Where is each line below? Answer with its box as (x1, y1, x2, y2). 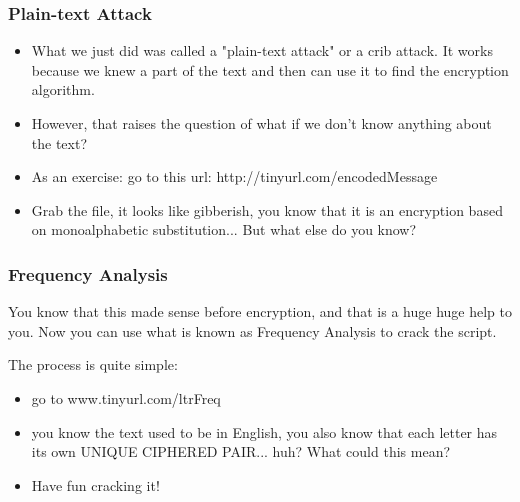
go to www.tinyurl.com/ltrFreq (31, 387, 221, 408)
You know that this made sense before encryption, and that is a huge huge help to (8, 301, 512, 322)
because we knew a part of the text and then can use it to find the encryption (31, 59, 509, 80)
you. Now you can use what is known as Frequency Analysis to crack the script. (8, 320, 497, 341)
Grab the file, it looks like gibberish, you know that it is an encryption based (31, 199, 503, 220)
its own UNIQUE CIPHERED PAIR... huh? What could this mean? (31, 441, 451, 462)
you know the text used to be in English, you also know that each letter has (31, 421, 498, 442)
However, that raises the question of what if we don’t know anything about (31, 113, 492, 133)
